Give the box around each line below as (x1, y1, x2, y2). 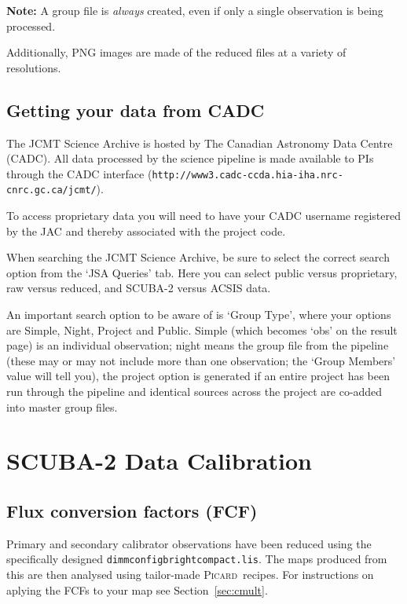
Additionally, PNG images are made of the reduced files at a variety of (6, 44, 346, 60)
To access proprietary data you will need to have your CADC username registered (6, 207, 401, 224)
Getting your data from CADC (6, 97, 265, 122)
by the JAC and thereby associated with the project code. (6, 222, 286, 239)
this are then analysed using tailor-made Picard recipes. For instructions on (6, 566, 374, 583)
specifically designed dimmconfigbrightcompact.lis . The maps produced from (6, 551, 387, 567)
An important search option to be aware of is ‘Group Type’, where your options (6, 306, 391, 323)
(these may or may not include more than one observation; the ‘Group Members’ (6, 352, 396, 368)
